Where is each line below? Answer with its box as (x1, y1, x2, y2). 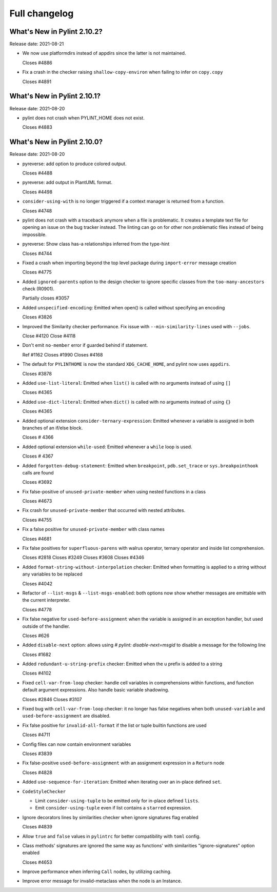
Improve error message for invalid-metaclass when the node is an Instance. (22, 878, 182, 884)
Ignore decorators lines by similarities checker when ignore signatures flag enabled (22, 814, 199, 820)
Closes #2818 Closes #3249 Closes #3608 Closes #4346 (22, 554, 145, 561)
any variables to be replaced (22, 571, 83, 577)
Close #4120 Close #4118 (22, 333, 76, 339)
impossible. (22, 231, 47, 237)
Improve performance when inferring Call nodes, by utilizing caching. (22, 868, 172, 875)
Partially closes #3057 (22, 295, 70, 301)
